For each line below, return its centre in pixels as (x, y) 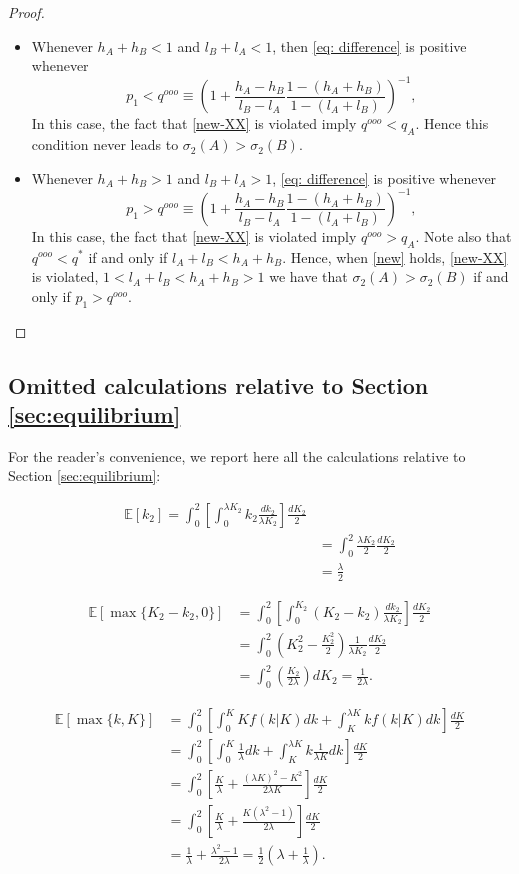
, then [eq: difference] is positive (369, 45)
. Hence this (452, 123)
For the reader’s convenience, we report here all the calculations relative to (237, 455)
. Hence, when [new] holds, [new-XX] (395, 256)
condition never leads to (105, 144)
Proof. (26, 12)
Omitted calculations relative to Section (218, 384)
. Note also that (463, 235)
